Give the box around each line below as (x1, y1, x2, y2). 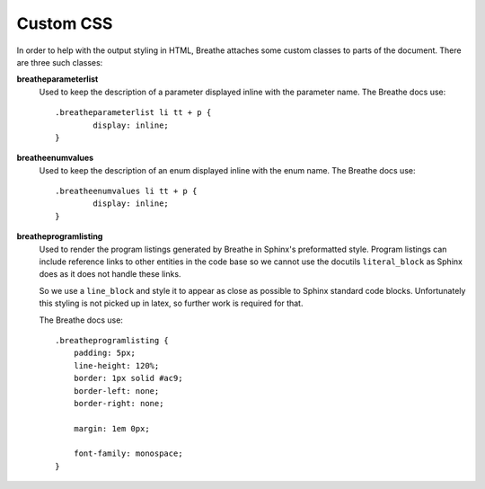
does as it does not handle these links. (39, 269, 181, 280)
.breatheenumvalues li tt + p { (55, 186, 198, 197)
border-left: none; (73, 386, 160, 396)
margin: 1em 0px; (73, 423, 150, 433)
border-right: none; (73, 398, 164, 408)
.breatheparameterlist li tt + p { (55, 108, 212, 118)
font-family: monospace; (73, 449, 183, 458)
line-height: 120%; (73, 360, 160, 370)
